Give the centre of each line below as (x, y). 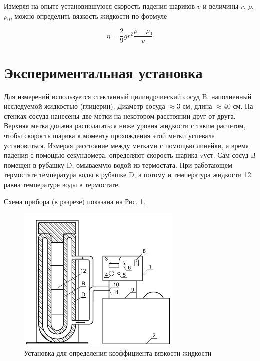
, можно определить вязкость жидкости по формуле (89, 16)
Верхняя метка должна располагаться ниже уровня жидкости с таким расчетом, (125, 126)
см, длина (197, 106)
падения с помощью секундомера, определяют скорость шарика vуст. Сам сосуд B (130, 155)
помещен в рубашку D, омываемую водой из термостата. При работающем (118, 165)
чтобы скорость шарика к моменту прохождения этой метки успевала (109, 135)
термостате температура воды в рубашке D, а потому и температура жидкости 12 (128, 175)
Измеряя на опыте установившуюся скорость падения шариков (100, 6)
